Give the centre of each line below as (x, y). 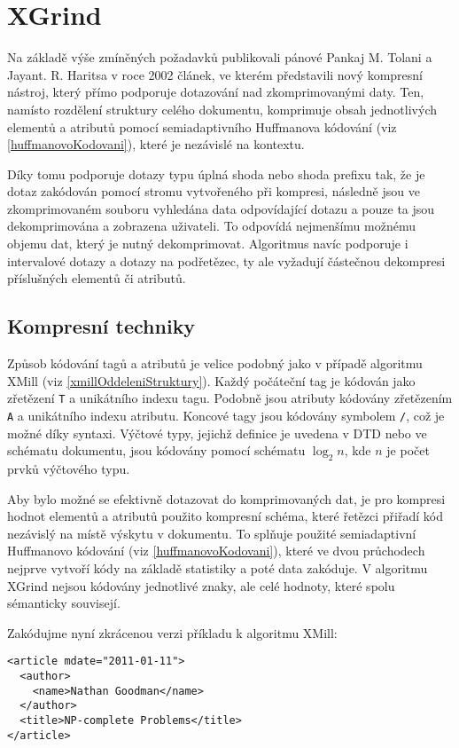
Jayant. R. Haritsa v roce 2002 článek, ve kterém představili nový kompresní (215, 74)
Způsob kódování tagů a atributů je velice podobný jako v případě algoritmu (215, 363)
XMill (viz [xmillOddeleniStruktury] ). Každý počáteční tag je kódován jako (211, 380)
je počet (408, 450)
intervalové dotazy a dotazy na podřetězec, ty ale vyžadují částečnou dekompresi (226, 260)
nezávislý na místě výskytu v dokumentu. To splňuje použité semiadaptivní (212, 533)
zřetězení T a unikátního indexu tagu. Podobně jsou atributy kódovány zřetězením (230, 398)
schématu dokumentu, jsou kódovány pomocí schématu (156, 450)
